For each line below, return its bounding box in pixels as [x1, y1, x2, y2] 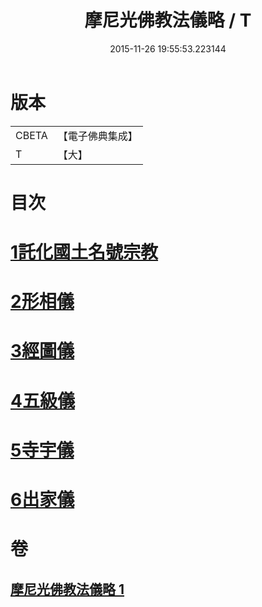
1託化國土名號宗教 [10, 241, 159, 264]
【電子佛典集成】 [57, 129, 138, 143]
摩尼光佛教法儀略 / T [84, 9, 252, 32]
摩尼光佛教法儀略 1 [10, 581, 125, 598]
